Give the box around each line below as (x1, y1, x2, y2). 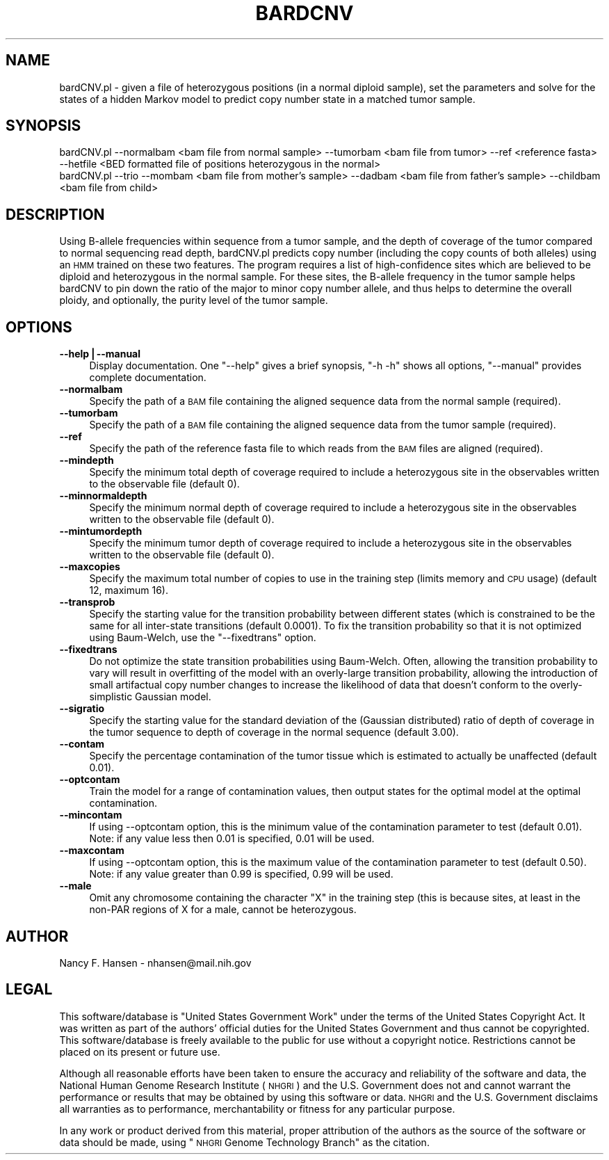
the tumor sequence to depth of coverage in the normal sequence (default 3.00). (89, 726, 459, 739)
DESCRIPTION (6, 205, 105, 223)
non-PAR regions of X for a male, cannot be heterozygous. (89, 903, 357, 916)
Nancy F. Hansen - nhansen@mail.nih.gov (59, 956, 252, 969)
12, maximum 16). (89, 584, 169, 597)
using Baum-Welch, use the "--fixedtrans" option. (89, 631, 316, 644)
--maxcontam (59, 844, 124, 857)
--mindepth (59, 454, 114, 467)
